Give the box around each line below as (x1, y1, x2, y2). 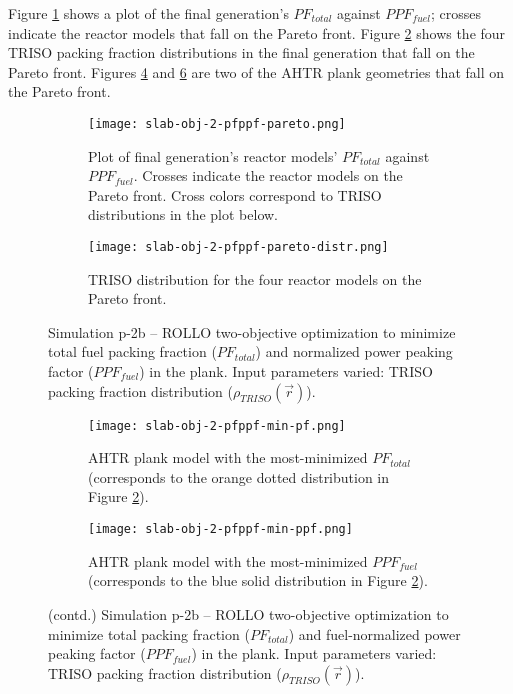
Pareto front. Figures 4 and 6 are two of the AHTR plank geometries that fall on (8, 61, 505, 82)
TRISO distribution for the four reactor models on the (88, 268, 422, 289)
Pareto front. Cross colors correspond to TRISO (88, 184, 382, 205)
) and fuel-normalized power (288, 623, 461, 644)
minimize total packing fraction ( (48, 623, 250, 644)
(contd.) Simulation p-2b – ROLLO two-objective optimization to (48, 603, 449, 624)
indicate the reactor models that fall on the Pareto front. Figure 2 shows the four (8, 22, 506, 43)
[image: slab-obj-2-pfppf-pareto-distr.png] (88, 240, 389, 254)
